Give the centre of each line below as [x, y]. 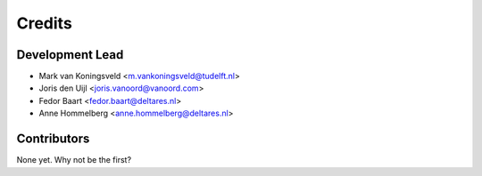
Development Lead [70, 55]
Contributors [53, 139]
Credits [45, 23]
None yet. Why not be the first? [74, 160]
